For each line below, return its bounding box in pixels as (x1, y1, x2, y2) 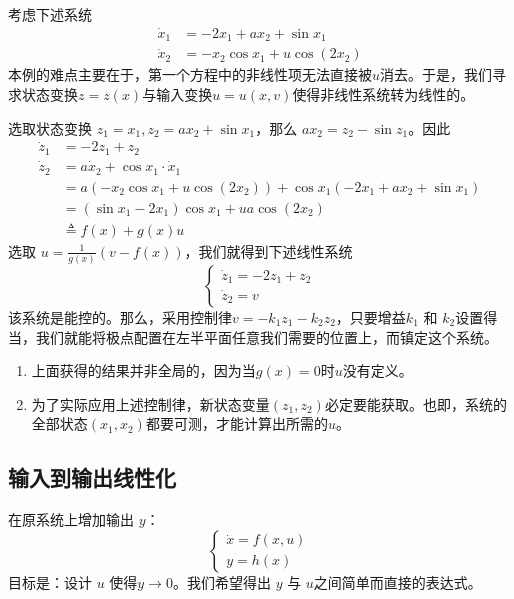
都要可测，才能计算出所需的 (145, 413, 328, 434)
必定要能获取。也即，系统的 (324, 393, 507, 414)
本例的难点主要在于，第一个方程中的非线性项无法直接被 (8, 64, 372, 85)
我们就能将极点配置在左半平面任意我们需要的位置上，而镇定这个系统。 (35, 326, 498, 347)
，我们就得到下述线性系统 (184, 240, 353, 261)
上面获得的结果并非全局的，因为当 (31, 360, 256, 381)
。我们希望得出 (172, 571, 271, 592)
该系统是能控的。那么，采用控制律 (8, 306, 232, 327)
